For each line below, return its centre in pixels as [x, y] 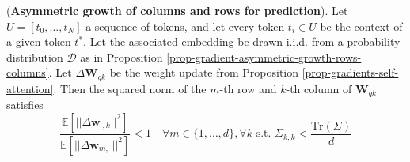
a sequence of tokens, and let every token [185, 26]
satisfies [25, 105]
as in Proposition [121, 57]
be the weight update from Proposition [204, 72]
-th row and [248, 88]
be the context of [361, 26]
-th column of [319, 88]
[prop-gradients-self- [350, 72]
